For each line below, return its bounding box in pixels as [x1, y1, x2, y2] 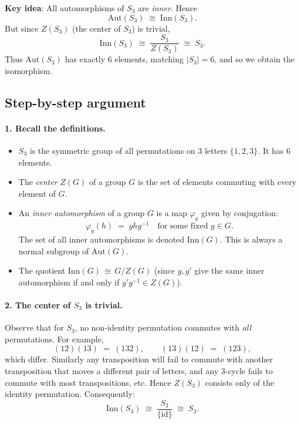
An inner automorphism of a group [18, 207, 145, 219]
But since [5, 22, 39, 34]
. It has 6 [258, 144, 291, 157]
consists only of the [205, 376, 275, 388]
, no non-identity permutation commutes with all [75, 321, 252, 334]
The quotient [18, 264, 66, 277]
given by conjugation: [201, 207, 278, 219]
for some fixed [157, 222, 208, 231]
